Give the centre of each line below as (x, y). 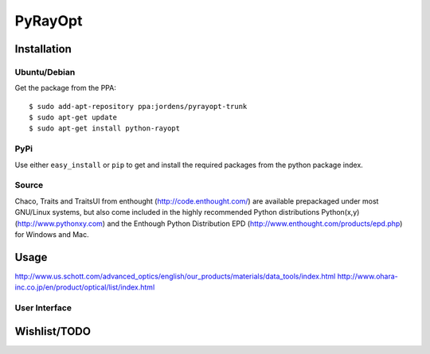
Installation (43, 49)
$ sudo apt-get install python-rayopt (105, 128)
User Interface (43, 308)
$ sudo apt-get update (73, 118)
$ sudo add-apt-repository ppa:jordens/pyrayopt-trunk (138, 106)
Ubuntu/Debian (45, 72)
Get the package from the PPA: (66, 88)
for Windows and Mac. (52, 234)
